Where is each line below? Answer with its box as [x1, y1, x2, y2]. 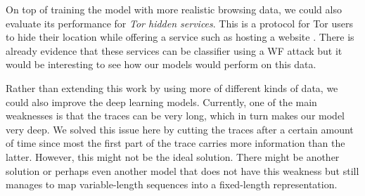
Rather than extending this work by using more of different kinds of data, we [6, 80, 338, 95]
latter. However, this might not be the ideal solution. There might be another [6, 149, 340, 164]
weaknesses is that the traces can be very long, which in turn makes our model [6, 108, 345, 123]
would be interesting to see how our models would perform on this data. [6, 57, 316, 72]
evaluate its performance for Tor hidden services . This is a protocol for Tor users [6, 15, 353, 30]
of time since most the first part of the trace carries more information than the [6, 136, 345, 150]
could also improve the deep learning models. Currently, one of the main [6, 94, 317, 109]
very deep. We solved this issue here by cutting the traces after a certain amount [6, 122, 354, 136]
